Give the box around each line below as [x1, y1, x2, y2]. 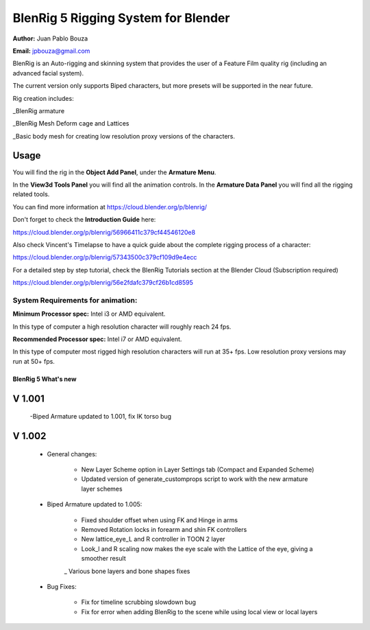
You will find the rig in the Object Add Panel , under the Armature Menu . [12, 168, 217, 176]
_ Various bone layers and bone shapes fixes [64, 567, 190, 575]
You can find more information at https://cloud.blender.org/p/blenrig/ [12, 202, 208, 211]
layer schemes [81, 485, 123, 493]
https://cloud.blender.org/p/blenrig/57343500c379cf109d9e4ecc [12, 253, 197, 261]
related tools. [12, 190, 50, 198]
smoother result [81, 555, 126, 563]
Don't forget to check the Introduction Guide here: [12, 215, 156, 224]
